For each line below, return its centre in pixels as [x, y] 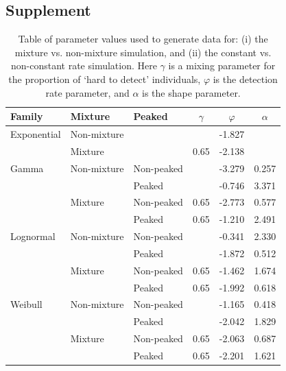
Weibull [26, 304]
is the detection [245, 79]
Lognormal [33, 236]
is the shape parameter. [191, 92]
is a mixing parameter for [222, 65]
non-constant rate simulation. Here [84, 65]
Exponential [36, 134]
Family [27, 116]
